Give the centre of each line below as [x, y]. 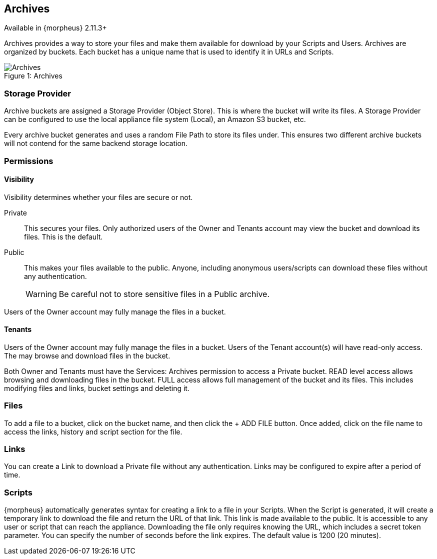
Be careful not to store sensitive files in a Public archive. [164, 294]
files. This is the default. [63, 236]
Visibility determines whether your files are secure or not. [98, 197]
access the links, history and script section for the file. [93, 431]
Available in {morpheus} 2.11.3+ [55, 28]
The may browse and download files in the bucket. [87, 355]
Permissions [29, 161]
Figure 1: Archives [33, 76]
